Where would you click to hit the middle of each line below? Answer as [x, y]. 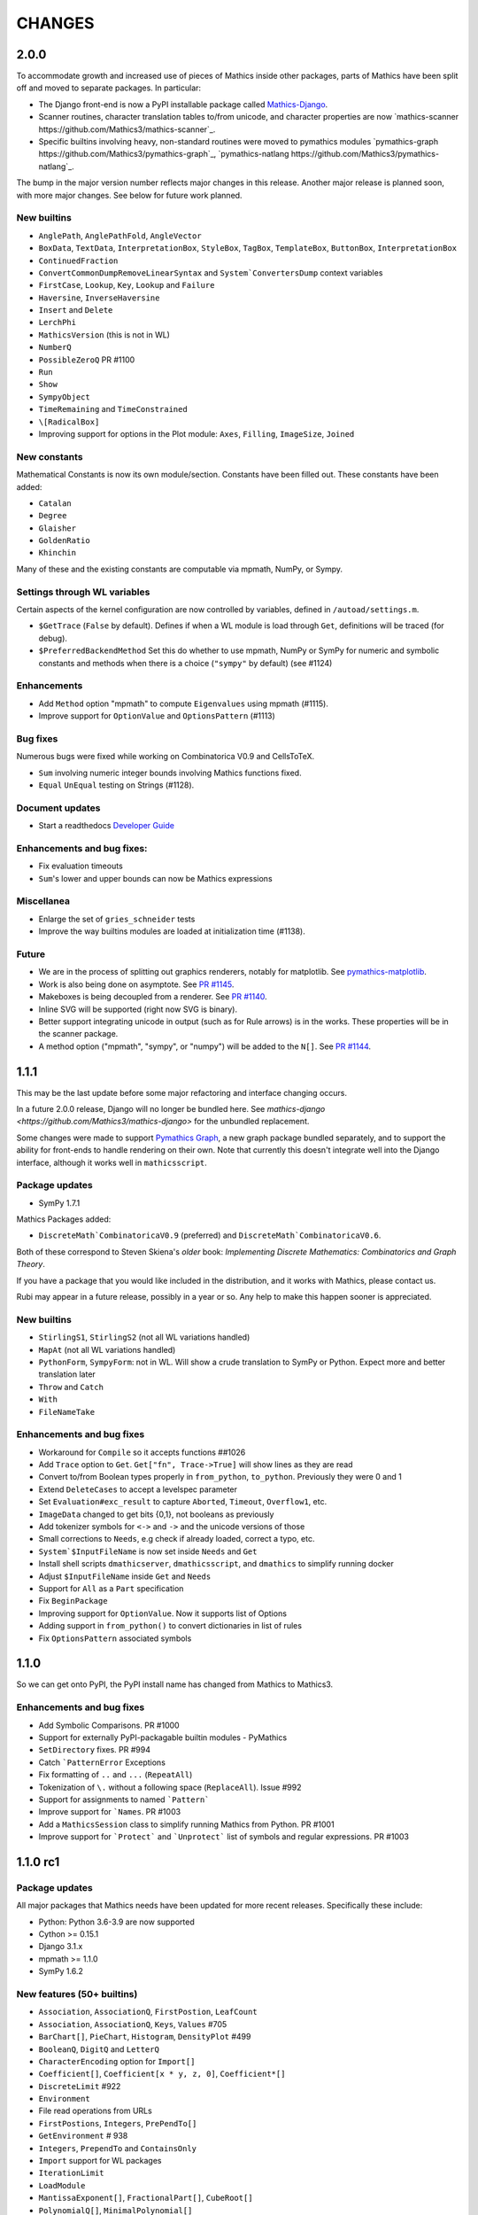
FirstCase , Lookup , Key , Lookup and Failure [127, 285]
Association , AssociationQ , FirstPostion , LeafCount [148, 2012]
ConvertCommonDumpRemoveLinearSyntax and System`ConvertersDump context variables [211, 272]
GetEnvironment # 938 [83, 2136]
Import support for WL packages [100, 2161]
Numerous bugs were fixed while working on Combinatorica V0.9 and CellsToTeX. [166, 757]
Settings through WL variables [83, 592]
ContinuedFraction [78, 260]
